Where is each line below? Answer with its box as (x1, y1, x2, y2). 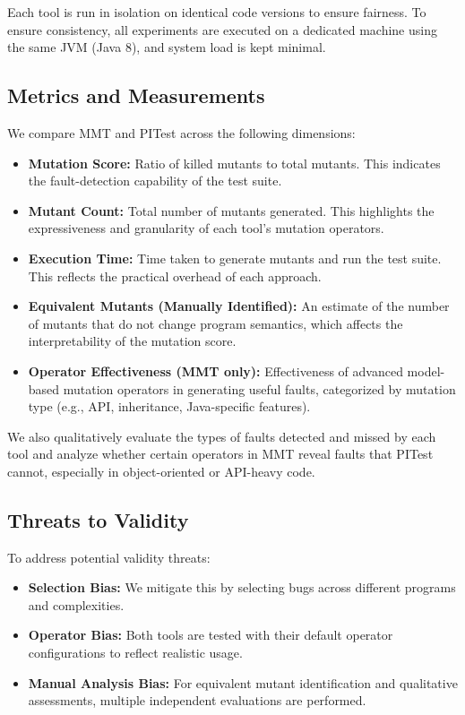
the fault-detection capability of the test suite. (28, 171, 282, 190)
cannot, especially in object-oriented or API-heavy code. (7, 461, 315, 480)
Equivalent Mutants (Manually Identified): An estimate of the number (28, 297, 450, 315)
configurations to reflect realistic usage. (28, 643, 243, 662)
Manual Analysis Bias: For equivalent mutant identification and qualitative (28, 673, 458, 692)
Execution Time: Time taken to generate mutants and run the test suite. (28, 248, 442, 267)
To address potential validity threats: (7, 547, 211, 566)
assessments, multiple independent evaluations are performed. (28, 691, 366, 710)
